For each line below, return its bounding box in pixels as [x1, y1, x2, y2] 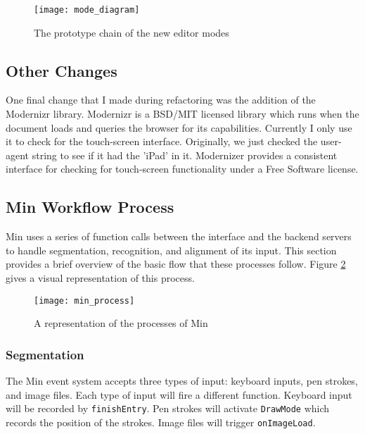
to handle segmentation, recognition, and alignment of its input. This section [6, 242, 337, 257]
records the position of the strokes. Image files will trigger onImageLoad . [6, 414, 316, 429]
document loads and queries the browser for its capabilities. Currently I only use [6, 120, 352, 135]
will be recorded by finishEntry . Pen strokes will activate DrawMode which [6, 401, 330, 416]
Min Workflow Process [6, 196, 174, 218]
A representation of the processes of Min [34, 316, 208, 330]
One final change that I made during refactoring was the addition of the [6, 92, 316, 107]
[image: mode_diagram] [34, 5, 140, 15]
